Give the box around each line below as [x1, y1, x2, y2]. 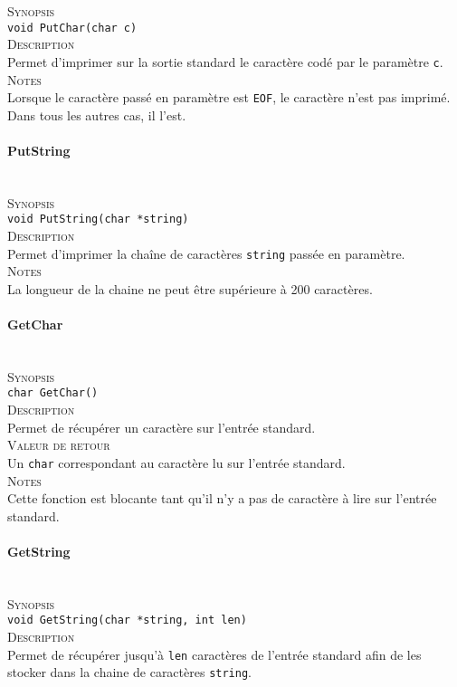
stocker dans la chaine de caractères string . [7, 663, 252, 682]
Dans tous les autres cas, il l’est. [7, 105, 186, 124]
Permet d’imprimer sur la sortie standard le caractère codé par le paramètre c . [7, 52, 443, 71]
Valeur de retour [7, 435, 110, 454]
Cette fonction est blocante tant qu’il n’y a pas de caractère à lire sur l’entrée [7, 489, 437, 508]
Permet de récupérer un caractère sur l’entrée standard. [7, 417, 316, 436]
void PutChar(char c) [7, 21, 138, 34]
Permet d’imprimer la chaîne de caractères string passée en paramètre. [7, 243, 405, 262]
